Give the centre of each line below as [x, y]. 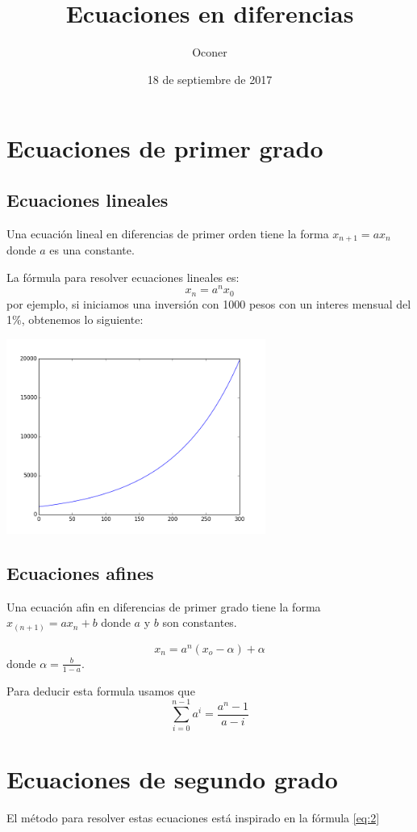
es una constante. [92, 250]
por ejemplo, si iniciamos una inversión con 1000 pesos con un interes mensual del [209, 303]
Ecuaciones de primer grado [165, 148]
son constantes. [200, 622]
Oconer [210, 52]
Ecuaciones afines [80, 572]
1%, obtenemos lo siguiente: [75, 319]
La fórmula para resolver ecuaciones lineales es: [123, 277]
